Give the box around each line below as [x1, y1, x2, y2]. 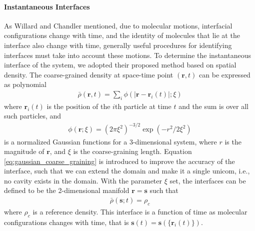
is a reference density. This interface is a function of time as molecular [32, 206, 247, 216]
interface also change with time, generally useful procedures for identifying [4, 39, 232, 50]
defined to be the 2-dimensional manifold [4, 185, 129, 195]
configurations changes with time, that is [4, 216, 129, 227]
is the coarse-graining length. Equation [73, 146, 192, 156]
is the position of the [46, 100, 110, 111]
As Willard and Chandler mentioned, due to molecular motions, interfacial [4, 20, 232, 30]
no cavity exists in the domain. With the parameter [4, 175, 162, 185]
